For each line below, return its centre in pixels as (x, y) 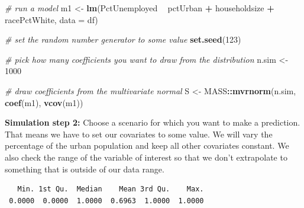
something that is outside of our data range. (85, 169)
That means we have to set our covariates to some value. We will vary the (139, 134)
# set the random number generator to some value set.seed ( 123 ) (123, 39)
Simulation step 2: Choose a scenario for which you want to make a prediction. (153, 122)
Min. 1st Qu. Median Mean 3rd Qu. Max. (111, 189)
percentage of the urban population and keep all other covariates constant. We (147, 145)
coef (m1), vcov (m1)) (44, 102)
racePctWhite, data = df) (51, 19)
